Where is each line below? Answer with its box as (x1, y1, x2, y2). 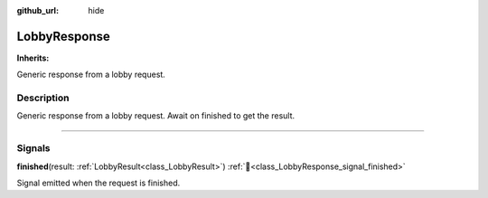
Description (16, 91, 70, 104)
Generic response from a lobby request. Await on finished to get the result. (16, 110, 296, 121)
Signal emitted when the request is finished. (16, 177, 181, 188)
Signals (16, 142, 51, 155)
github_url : (16, 5, 59, 15)
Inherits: (16, 52, 50, 63)
